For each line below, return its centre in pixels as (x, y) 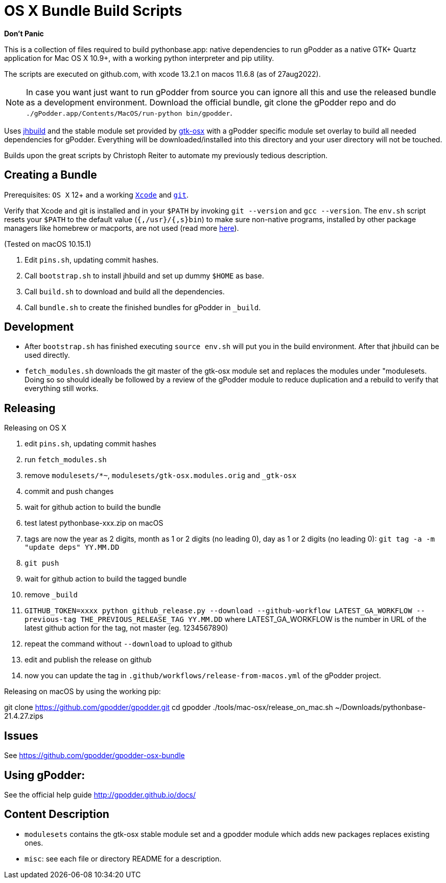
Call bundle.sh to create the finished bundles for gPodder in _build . (143, 307)
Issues (21, 736)
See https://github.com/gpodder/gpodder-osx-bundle (95, 756)
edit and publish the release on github (88, 660)
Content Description (57, 814)
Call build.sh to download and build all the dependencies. (125, 291)
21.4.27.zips (24, 716)
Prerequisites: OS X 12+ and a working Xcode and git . (96, 195)
